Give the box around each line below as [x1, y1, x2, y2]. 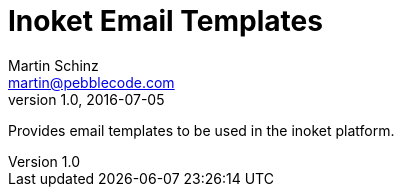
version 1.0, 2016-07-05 [8, 90, 165, 108]
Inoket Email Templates [8, 4, 323, 38]
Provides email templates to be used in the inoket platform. [8, 121, 395, 139]
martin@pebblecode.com [8, 73, 175, 91]
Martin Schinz [8, 56, 99, 74]
